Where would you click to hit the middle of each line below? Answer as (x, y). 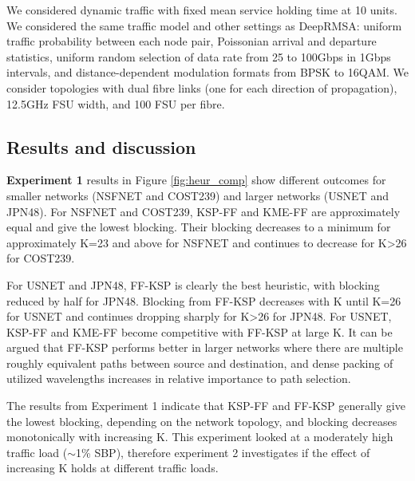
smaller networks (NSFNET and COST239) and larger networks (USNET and (198, 195)
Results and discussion (101, 146)
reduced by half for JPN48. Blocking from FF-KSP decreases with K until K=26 (204, 300)
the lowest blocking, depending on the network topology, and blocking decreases (202, 421)
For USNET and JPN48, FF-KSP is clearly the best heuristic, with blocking (193, 284)
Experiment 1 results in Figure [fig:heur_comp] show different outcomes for (196, 180)
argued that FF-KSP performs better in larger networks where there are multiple (205, 347)
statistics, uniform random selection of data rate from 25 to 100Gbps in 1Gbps (199, 56)
